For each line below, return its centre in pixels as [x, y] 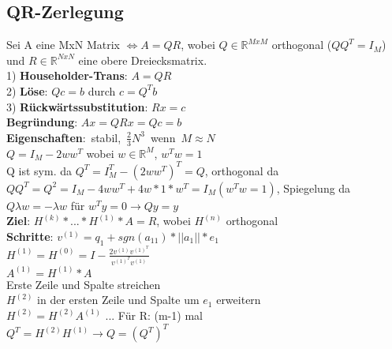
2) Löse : [27, 90]
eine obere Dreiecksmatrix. [143, 60]
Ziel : [19, 221]
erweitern [239, 300]
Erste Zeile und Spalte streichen [84, 284]
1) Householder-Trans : [67, 75]
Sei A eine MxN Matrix [63, 45]
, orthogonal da [242, 170]
